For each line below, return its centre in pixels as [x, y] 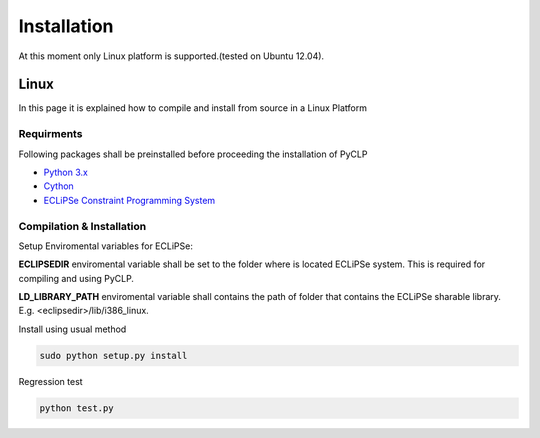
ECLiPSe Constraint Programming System [129, 200]
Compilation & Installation [82, 226]
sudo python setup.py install [113, 355]
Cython [58, 186]
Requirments [50, 134]
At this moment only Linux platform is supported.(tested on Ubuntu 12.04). [171, 56]
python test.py [76, 408]
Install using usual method [72, 329]
